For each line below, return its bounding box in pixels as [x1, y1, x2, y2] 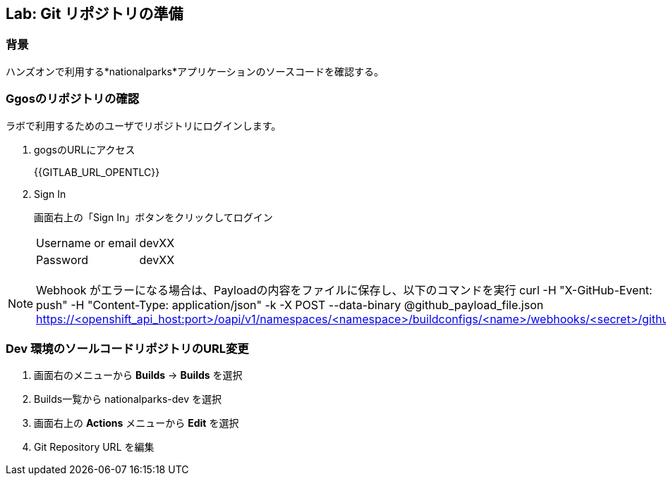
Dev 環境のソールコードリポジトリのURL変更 [6, 341, 249, 356]
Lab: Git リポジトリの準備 [6, 5, 183, 23]
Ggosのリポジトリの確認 [6, 92, 140, 106]
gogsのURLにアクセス [34, 143, 135, 156]
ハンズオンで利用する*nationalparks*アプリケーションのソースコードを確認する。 [6, 65, 384, 77]
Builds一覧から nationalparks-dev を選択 [34, 393, 222, 406]
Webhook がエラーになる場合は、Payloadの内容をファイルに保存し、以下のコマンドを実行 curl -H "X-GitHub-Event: [36, 282, 653, 297]
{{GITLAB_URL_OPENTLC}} [34, 165, 160, 178]
